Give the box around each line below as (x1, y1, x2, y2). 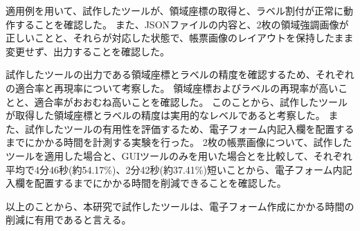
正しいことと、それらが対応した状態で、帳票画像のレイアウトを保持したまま (6, 30, 354, 45)
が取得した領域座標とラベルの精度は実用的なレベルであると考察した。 (6, 108, 325, 122)
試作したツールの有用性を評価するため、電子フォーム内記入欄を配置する (24, 121, 354, 136)
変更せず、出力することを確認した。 (6, 44, 170, 58)
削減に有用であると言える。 (6, 212, 132, 227)
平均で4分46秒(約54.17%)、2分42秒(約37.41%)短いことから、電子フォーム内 (6, 162, 343, 176)
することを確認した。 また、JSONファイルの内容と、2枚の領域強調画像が (15, 17, 349, 31)
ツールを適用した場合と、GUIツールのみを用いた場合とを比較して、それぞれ (6, 148, 352, 163)
